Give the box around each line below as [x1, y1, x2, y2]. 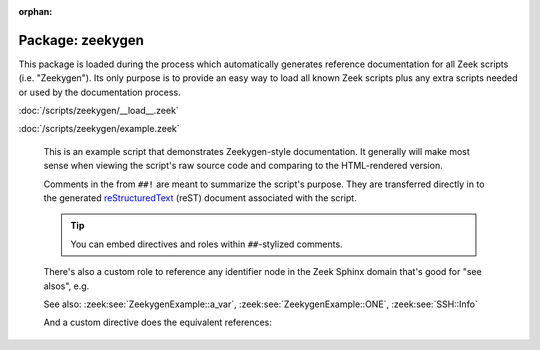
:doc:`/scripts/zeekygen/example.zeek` [18, 123, 180, 135]
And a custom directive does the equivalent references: [43, 316, 272, 329]
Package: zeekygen [18, 31, 145, 49]
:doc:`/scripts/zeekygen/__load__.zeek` [18, 105, 179, 117]
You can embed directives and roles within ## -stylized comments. [70, 238, 344, 250]
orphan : [18, 6, 53, 17]
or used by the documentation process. [18, 86, 182, 98]
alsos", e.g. [43, 280, 90, 292]
